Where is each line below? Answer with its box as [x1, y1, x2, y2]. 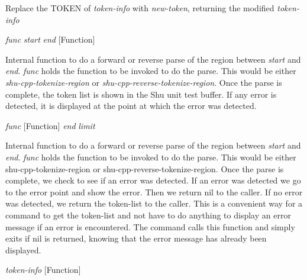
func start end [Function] [5, 33, 95, 46]
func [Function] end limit [5, 119, 95, 131]
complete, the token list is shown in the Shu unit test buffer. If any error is [5, 88, 277, 100]
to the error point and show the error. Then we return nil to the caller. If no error [5, 185, 303, 198]
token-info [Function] [5, 263, 81, 276]
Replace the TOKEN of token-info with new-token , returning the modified [5, 2, 274, 14]
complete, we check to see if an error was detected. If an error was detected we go [5, 174, 301, 186]
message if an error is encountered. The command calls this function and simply [5, 220, 295, 233]
